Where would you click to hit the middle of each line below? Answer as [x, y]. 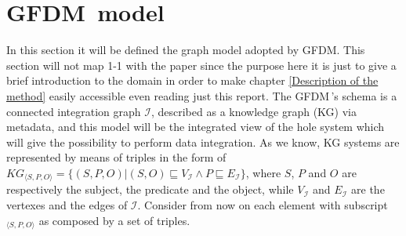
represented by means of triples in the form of [116, 157]
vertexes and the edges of [67, 204]
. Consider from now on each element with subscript [263, 204]
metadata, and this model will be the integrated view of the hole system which [196, 127]
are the [368, 189]
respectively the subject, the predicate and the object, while [150, 189]
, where [263, 172]
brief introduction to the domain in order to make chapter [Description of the [192, 80]
